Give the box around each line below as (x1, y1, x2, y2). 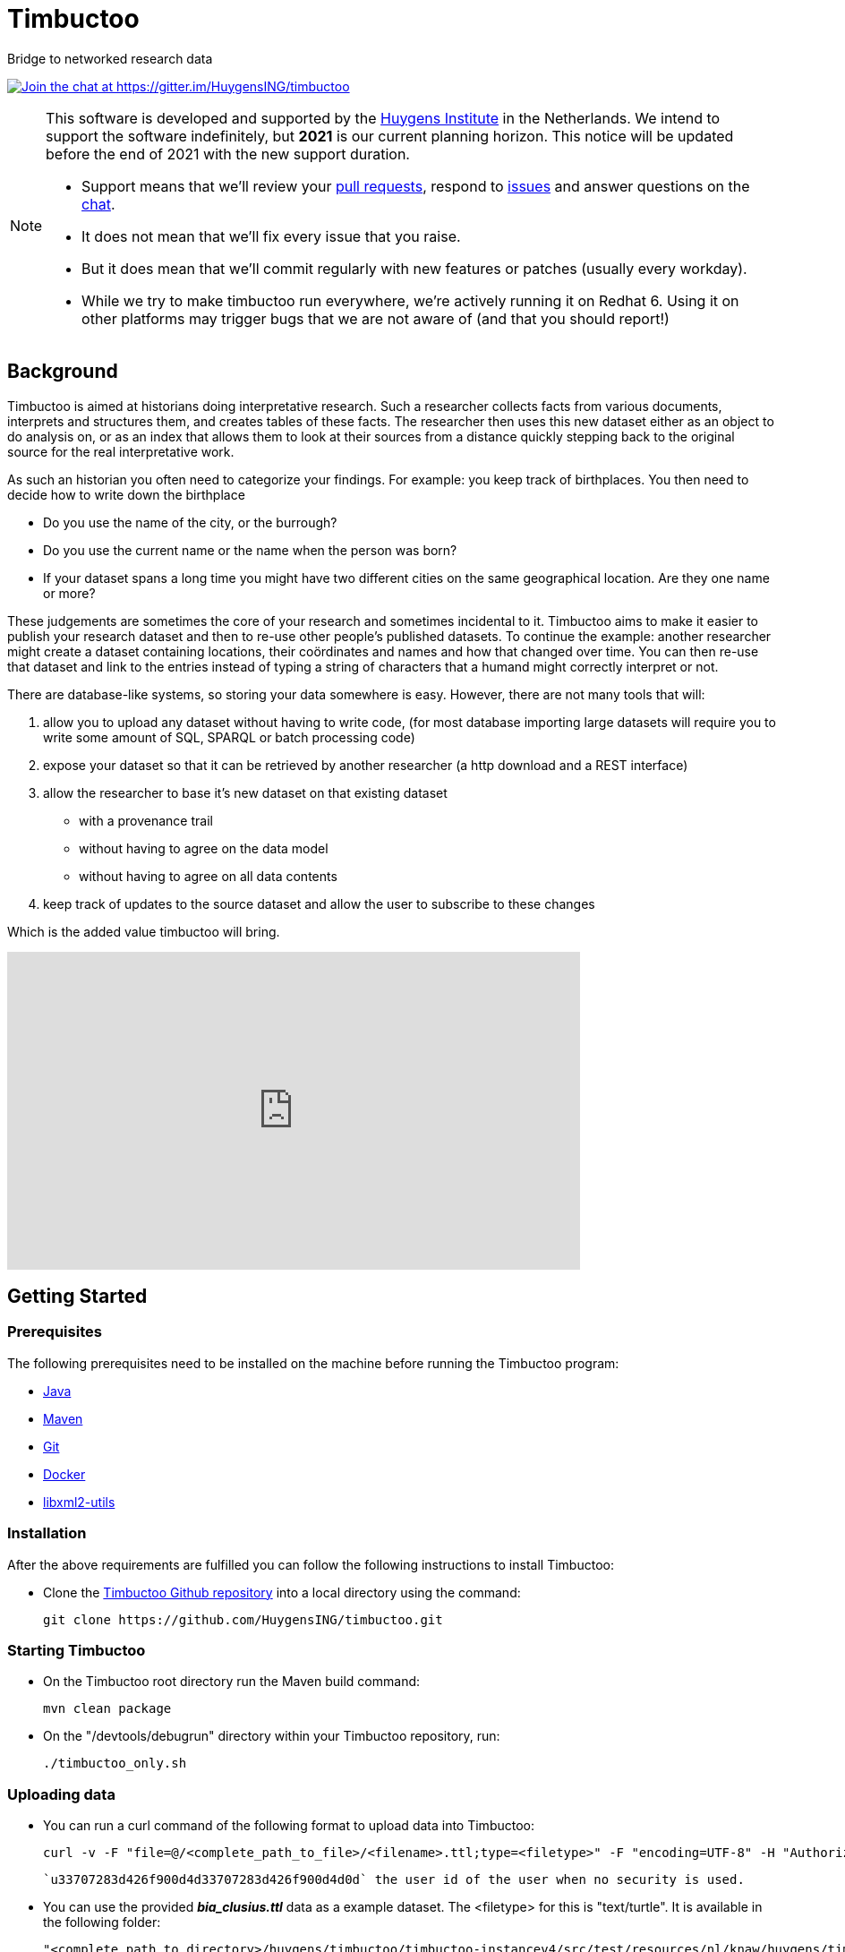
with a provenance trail (79, 812, 213, 828)
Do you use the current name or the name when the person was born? (43, 542, 457, 558)
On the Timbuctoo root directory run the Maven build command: (43, 1674, 421, 1690)
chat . (81, 194, 115, 213)
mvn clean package (43, 1701, 172, 1717)
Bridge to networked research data (7, 50, 213, 66)
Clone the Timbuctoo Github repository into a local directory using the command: (43, 1584, 521, 1600)
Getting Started (7, 1285, 148, 1308)
